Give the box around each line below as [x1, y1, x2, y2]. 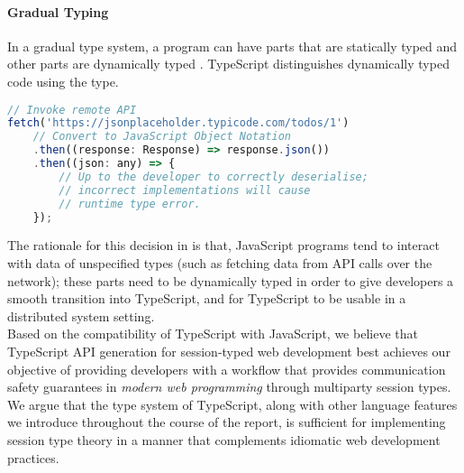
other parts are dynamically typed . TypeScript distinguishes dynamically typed [7, 54, 450, 73]
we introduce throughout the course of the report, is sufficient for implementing [7, 413, 446, 431]
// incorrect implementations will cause [59, 183, 311, 197]
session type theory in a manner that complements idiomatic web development [7, 430, 441, 449]
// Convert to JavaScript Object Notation [32, 130, 291, 144]
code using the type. [7, 71, 119, 90]
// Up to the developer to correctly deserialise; [59, 170, 368, 183]
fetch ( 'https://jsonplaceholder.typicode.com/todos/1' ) [7, 116, 350, 130]
